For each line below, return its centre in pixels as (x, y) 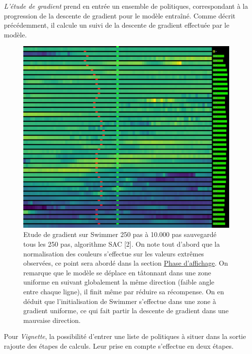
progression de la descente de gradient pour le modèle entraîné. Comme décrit (120, 15)
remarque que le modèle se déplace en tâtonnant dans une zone (117, 272)
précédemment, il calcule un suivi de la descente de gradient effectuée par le (117, 25)
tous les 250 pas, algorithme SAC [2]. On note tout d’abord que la (122, 244)
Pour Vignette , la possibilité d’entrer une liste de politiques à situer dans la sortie (125, 336)
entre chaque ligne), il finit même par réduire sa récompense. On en (124, 292)
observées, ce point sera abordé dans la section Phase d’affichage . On (126, 263)
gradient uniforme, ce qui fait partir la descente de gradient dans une (126, 311)
